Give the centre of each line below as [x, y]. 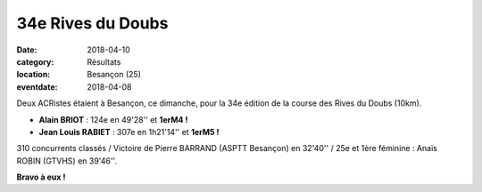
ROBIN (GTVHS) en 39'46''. [67, 161]
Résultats [104, 61]
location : [33, 75]
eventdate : [37, 87]
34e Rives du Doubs [92, 23]
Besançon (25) [114, 75]
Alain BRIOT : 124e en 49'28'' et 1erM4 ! [113, 119]
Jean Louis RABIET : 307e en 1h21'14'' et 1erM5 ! [129, 132]
